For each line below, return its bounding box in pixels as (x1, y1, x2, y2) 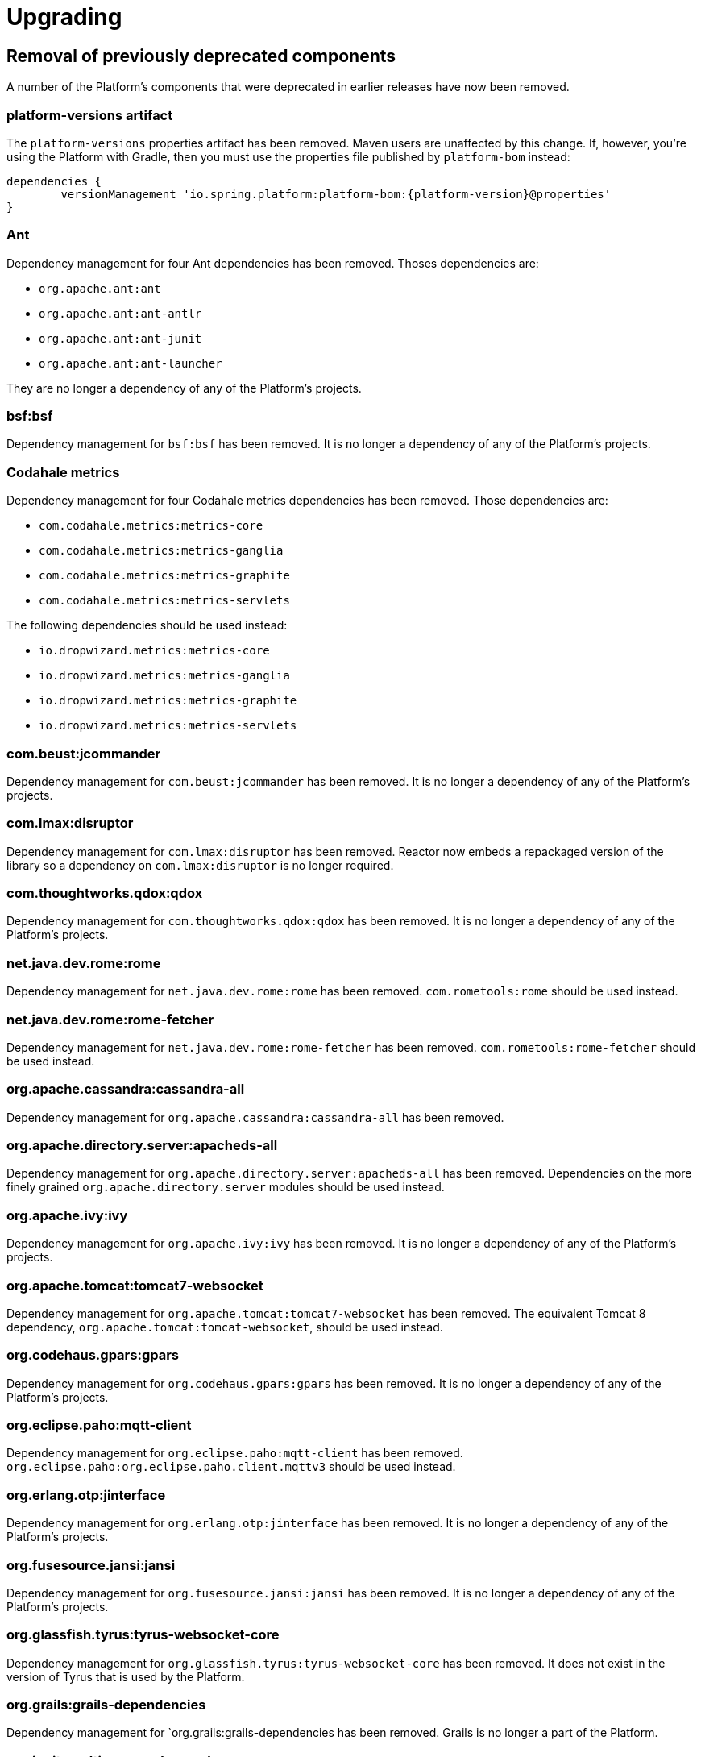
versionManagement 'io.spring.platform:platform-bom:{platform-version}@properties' (60, 187, 612, 201)
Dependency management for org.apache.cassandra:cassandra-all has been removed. (6, 1110, 504, 1124)
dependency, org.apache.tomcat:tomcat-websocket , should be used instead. (6, 1319, 443, 1334)
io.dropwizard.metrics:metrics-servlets (39, 719, 297, 733)
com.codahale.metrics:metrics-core (39, 519, 263, 533)
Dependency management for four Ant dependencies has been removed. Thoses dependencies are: (6, 255, 539, 270)
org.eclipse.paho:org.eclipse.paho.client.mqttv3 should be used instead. (6, 1460, 456, 1474)
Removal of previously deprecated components (6, 45, 396, 66)
